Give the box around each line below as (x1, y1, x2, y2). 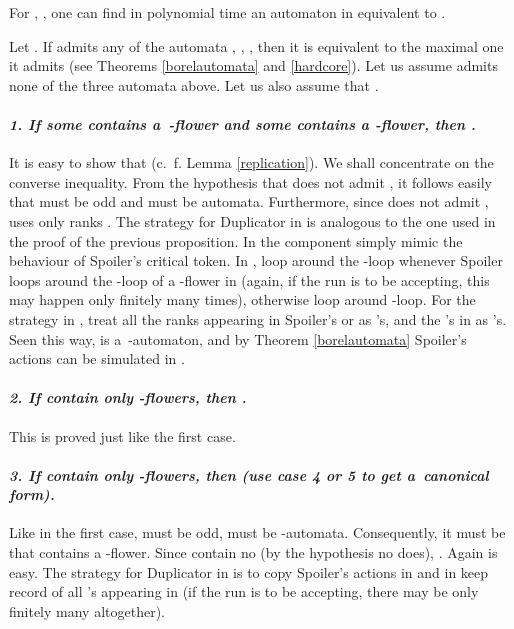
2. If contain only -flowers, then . (9, 387, 247, 408)
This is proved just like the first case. (9, 425, 236, 446)
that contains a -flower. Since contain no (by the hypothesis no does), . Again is (9, 542, 498, 563)
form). (9, 484, 55, 505)
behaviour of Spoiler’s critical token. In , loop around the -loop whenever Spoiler (9, 250, 503, 271)
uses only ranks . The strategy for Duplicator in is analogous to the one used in (9, 210, 496, 231)
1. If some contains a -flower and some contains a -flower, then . (9, 113, 476, 134)
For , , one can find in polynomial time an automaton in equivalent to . (9, 2, 446, 22)
